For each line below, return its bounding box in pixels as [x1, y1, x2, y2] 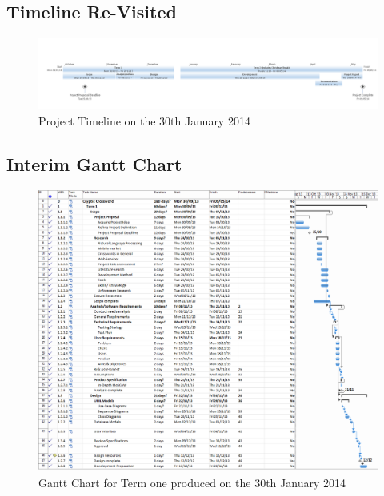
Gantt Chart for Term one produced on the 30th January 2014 [38, 474, 346, 490]
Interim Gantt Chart [6, 152, 182, 177]
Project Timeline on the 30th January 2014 [38, 113, 250, 129]
